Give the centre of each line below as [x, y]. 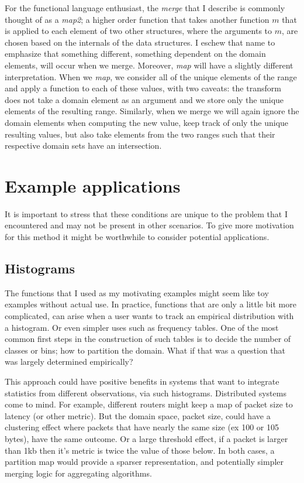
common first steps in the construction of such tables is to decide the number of [148, 339]
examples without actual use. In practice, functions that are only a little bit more [151, 304]
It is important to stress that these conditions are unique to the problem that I [146, 213]
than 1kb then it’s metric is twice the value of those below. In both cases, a [140, 450]
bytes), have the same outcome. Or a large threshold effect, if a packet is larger [146, 438]
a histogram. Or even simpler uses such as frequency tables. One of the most [142, 327]
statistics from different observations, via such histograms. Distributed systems [146, 393]
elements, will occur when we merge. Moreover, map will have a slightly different [149, 65]
